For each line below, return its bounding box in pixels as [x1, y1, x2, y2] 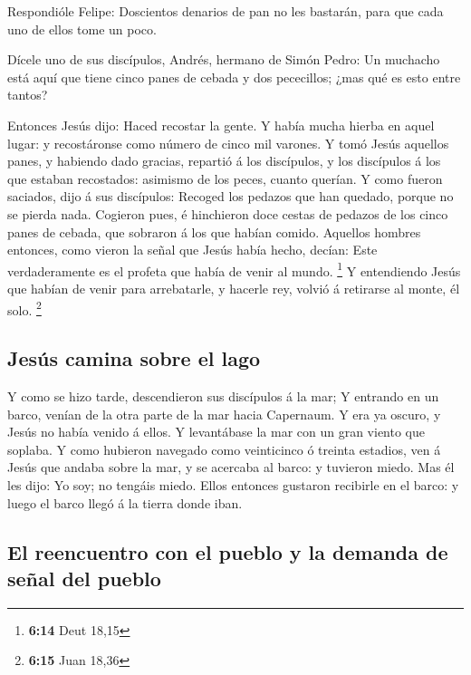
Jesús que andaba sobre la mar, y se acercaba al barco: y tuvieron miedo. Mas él [7, 458, 455, 477]
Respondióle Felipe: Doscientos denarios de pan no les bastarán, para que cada [7, 2, 444, 20]
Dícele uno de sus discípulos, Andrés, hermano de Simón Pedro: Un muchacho [7, 50, 440, 69]
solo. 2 [7, 297, 42, 319]
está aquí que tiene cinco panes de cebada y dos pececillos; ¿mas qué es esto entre [7, 67, 461, 86]
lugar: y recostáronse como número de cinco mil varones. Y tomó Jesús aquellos [7, 133, 449, 152]
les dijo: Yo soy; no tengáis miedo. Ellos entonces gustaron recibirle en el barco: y [7, 475, 459, 494]
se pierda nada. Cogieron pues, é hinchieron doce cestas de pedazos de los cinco [7, 204, 448, 223]
